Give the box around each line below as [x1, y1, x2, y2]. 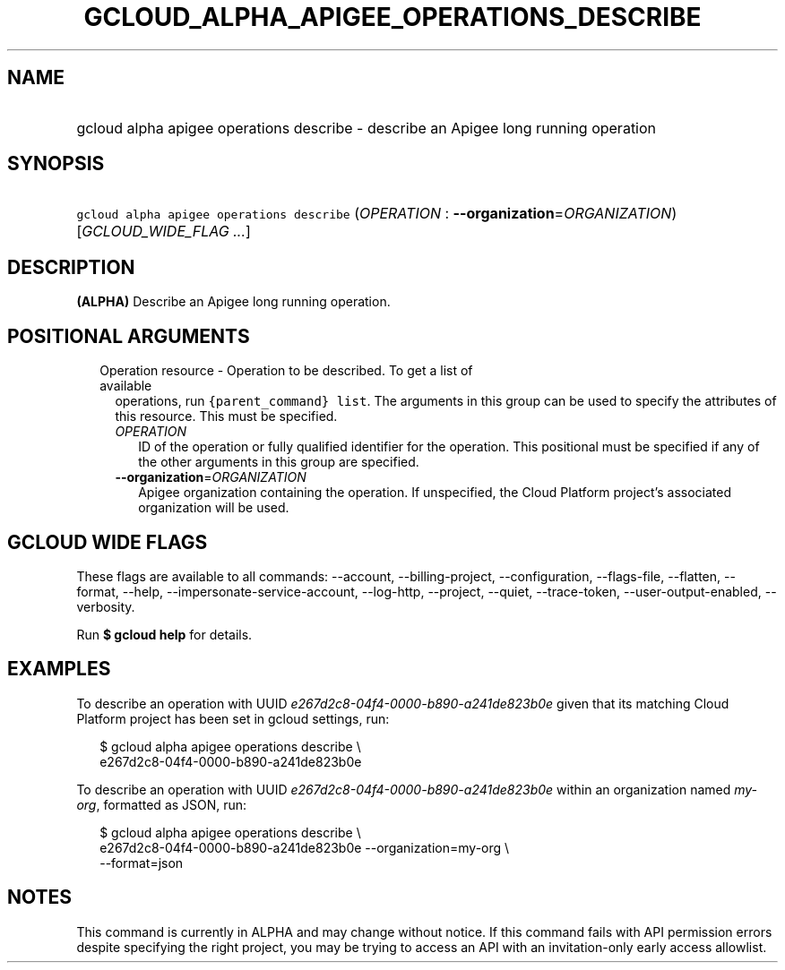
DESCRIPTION [7, 255, 135, 279]
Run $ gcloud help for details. [76, 626, 253, 642]
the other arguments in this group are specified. [138, 454, 419, 470]
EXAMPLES [7, 657, 111, 681]
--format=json [99, 854, 184, 871]
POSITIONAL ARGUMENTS [7, 324, 250, 348]
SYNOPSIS [7, 152, 105, 176]
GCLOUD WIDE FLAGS [7, 530, 208, 554]
